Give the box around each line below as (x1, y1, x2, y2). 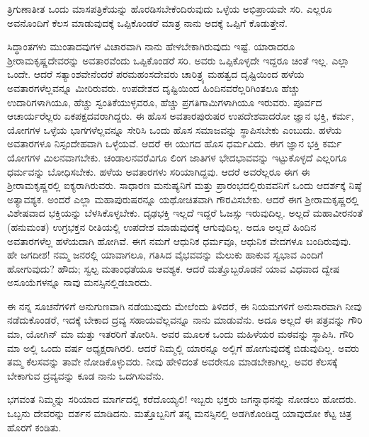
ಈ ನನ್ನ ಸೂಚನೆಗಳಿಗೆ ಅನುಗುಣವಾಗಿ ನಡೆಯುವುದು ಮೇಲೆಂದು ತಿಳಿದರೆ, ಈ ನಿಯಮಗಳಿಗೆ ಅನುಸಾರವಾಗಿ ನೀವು (7, 298, 362, 313)
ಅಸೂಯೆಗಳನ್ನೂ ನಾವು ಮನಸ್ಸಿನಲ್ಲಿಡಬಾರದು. (7, 275, 152, 290)
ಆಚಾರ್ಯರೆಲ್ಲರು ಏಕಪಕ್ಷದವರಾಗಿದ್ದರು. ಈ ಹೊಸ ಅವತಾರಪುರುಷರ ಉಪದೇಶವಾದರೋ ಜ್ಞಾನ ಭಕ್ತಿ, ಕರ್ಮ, (7, 108, 354, 123)
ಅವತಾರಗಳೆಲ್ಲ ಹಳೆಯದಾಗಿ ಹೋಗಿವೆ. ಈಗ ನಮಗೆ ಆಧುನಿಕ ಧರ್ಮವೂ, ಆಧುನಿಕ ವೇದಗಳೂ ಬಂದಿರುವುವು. (7, 233, 351, 248)
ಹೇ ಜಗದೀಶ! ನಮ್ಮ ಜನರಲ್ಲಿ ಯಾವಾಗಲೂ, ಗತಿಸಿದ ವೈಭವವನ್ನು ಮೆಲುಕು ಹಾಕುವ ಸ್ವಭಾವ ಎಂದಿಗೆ (7, 247, 324, 262)
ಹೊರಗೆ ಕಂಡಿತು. (7, 419, 62, 434)
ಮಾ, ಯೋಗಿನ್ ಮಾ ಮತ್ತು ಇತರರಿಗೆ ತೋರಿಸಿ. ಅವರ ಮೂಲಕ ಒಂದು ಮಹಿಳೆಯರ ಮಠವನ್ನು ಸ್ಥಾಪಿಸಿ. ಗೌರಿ (7, 327, 354, 341)
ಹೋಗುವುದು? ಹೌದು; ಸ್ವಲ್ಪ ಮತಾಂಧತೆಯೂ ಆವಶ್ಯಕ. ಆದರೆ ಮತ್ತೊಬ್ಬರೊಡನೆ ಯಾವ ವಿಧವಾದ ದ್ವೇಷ (7, 261, 340, 276)
